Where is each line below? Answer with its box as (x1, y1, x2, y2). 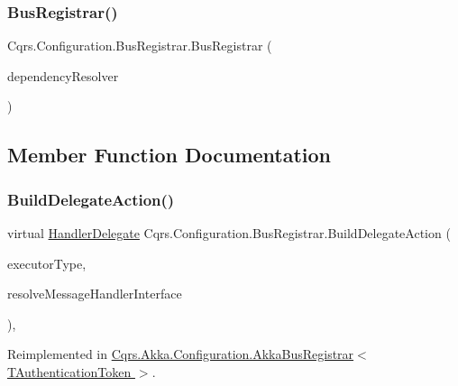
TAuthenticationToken (7, 362, 132, 381)
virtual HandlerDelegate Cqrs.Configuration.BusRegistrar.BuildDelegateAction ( (7, 224, 451, 242)
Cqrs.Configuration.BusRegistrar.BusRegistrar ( (7, 36, 272, 55)
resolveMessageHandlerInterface (7, 284, 182, 303)
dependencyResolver (7, 66, 119, 85)
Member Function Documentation (7, 141, 332, 169)
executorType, (7, 253, 87, 272)
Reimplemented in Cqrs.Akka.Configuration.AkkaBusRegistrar (7, 345, 354, 363)
